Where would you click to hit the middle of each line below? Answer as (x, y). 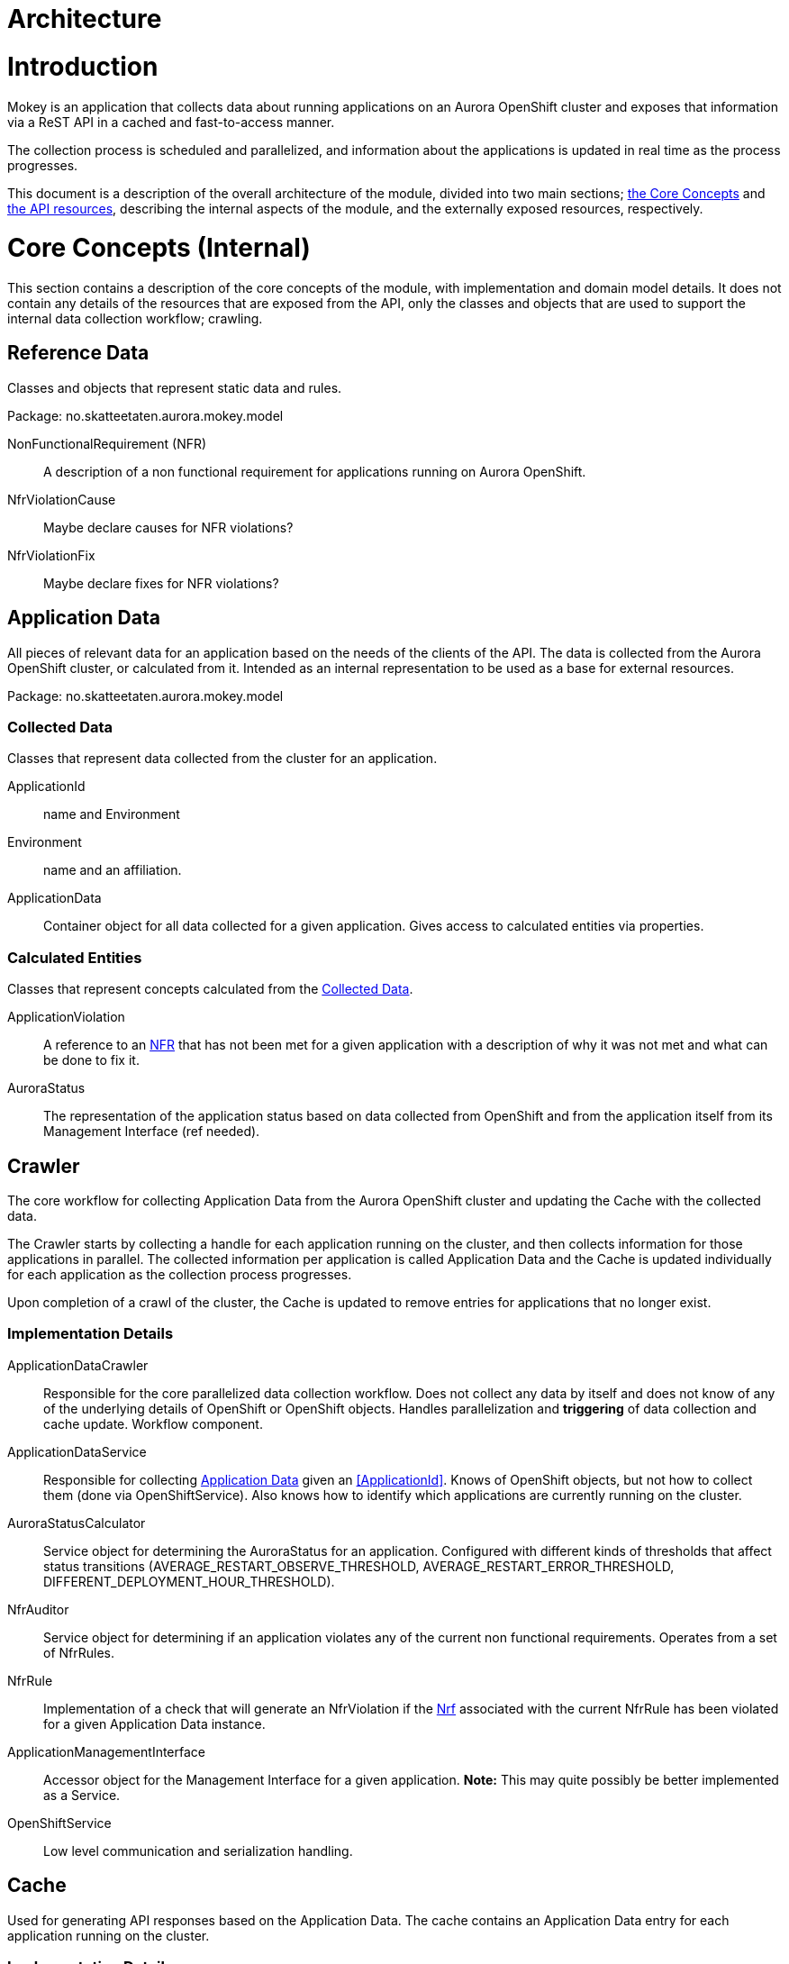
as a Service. (82, 1795)
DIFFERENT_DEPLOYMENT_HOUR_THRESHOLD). (189, 1581)
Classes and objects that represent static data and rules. (175, 387)
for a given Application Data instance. (154, 1723)
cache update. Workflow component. (153, 1423)
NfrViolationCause (62, 499)
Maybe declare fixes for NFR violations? (161, 583)
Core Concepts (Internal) (159, 248)
